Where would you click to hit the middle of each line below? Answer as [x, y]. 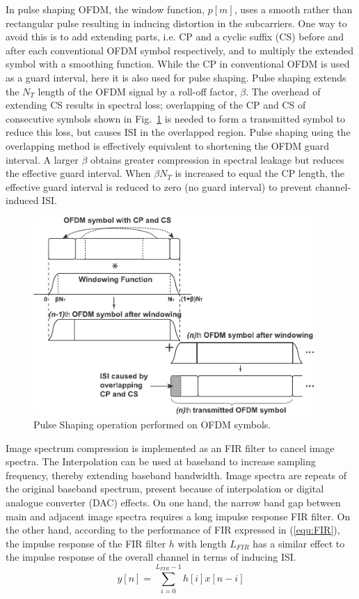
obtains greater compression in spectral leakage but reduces [217, 159]
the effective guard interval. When [78, 173]
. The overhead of [283, 91]
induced [22, 200]
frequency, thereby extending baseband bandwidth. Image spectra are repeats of [176, 475]
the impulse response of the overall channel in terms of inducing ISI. [151, 557]
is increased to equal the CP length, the [260, 173]
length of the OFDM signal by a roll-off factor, [137, 91]
